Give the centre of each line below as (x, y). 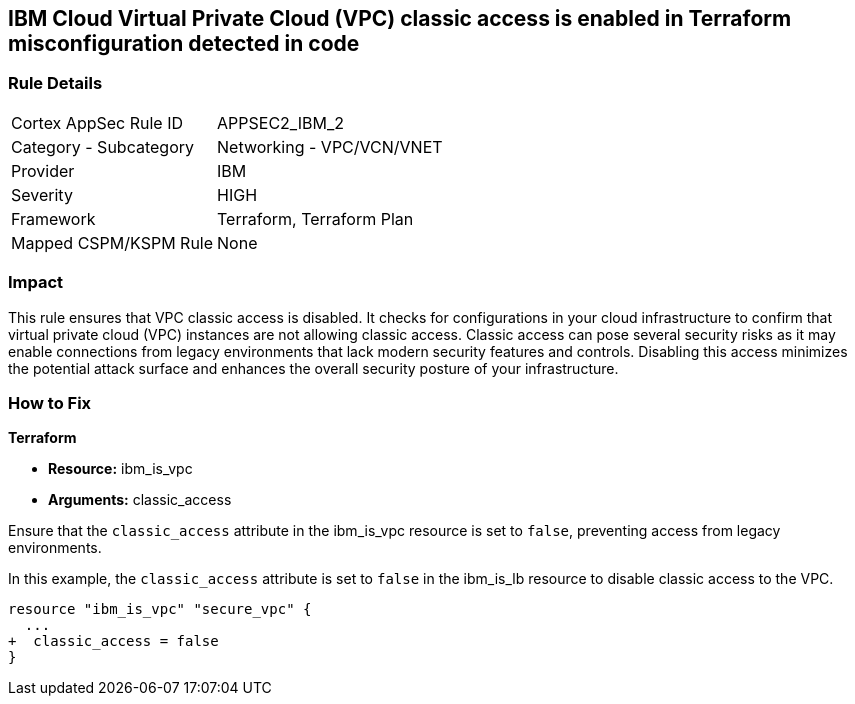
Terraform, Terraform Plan (315, 218)
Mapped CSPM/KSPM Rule (112, 242)
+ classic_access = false (113, 641)
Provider (43, 170)
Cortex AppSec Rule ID (97, 122)
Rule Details (55, 83)
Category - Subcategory (102, 146)
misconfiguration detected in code (184, 43)
